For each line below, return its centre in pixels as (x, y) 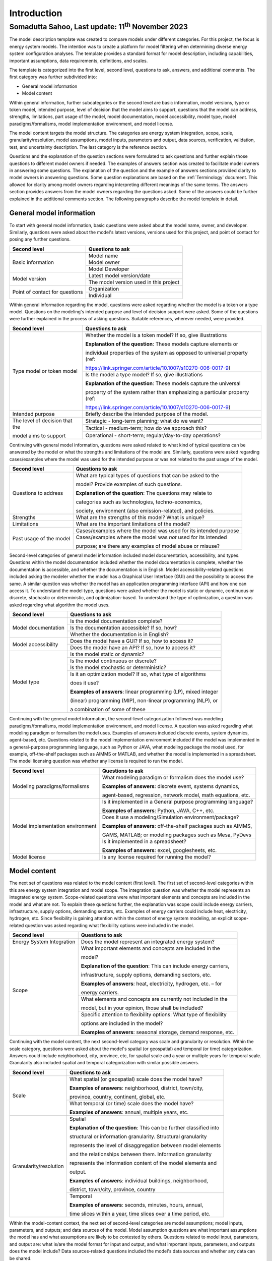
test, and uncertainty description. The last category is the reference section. (88, 147)
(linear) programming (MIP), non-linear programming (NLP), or (144, 701)
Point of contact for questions (48, 292)
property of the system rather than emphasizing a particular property (167, 392)
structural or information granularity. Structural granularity (138, 1136)
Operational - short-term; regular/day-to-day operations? (153, 435)
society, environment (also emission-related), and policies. (145, 511)
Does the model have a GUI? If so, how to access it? (132, 641)
